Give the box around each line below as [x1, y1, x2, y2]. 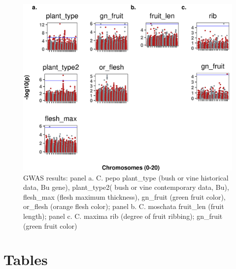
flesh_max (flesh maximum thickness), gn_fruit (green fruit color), [23, 191, 226, 202]
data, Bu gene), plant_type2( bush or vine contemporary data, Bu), [23, 182, 229, 192]
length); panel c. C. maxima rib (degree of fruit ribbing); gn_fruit [23, 211, 223, 221]
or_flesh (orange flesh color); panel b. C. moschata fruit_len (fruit [23, 201, 224, 211]
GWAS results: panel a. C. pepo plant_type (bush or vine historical [23, 172, 229, 182]
